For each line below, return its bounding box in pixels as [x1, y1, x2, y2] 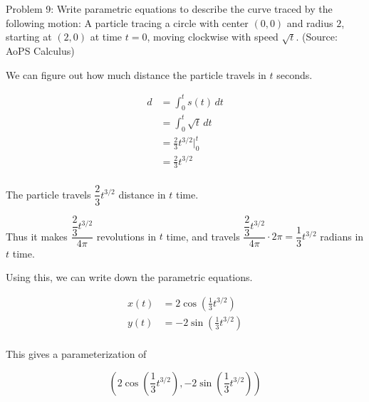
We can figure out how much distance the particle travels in [6, 67, 266, 82]
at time [90, 29, 123, 44]
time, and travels [166, 228, 240, 243]
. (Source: [296, 29, 338, 44]
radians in [320, 228, 364, 243]
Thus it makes [6, 228, 68, 243]
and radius [286, 15, 333, 30]
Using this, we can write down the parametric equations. [6, 270, 253, 285]
